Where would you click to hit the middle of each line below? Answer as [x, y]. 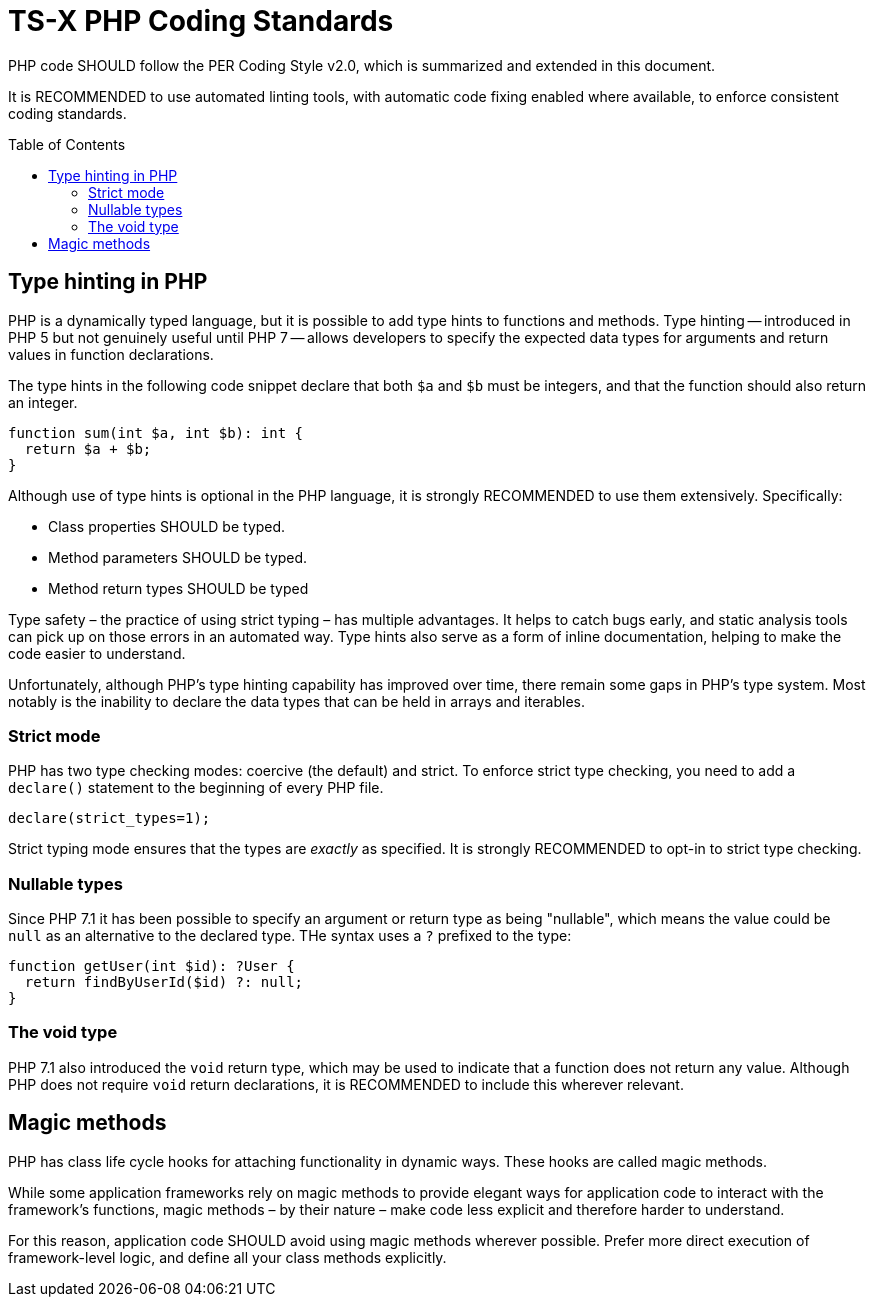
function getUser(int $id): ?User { [151, 966]
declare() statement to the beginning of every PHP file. [196, 788]
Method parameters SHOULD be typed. [178, 557]
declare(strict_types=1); [109, 818]
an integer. [43, 402]
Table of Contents [67, 144]
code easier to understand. [97, 653]
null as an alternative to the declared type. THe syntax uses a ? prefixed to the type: [290, 936]
